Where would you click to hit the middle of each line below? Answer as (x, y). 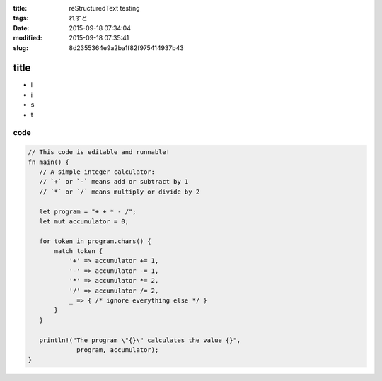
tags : (21, 18)
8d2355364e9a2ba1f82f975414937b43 (126, 48)
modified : (28, 38)
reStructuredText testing (104, 8)
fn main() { (49, 162)
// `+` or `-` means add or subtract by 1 (114, 182)
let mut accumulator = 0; (84, 221)
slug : (21, 48)
